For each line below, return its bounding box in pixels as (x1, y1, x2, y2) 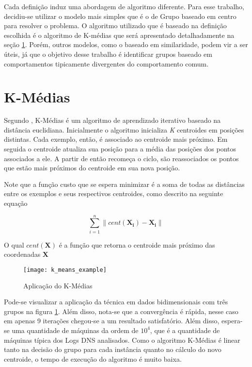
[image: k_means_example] (23, 266, 107, 273)
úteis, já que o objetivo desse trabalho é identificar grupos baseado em (4, 49, 212, 59)
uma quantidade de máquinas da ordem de (12, 325, 139, 335)
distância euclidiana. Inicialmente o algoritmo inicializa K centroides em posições (4, 124, 244, 134)
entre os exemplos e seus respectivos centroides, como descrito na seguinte (4, 188, 223, 199)
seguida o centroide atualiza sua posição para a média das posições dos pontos (4, 144, 236, 154)
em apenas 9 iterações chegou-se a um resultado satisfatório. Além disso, (4, 316, 220, 326)
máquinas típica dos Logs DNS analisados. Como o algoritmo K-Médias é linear (4, 334, 240, 345)
